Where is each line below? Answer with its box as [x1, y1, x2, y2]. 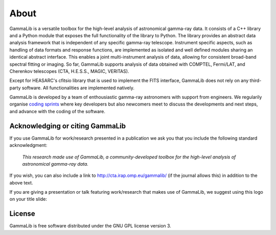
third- [249, 77, 262, 84]
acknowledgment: [9, 142, 48, 148]
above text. [9, 179, 33, 186]
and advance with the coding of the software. [9, 108, 106, 114]
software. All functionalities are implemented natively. [21, 85, 135, 91]
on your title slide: [9, 196, 48, 202]
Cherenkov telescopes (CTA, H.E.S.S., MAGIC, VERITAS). [9, 68, 129, 74]
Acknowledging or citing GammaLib [9, 121, 126, 130]
